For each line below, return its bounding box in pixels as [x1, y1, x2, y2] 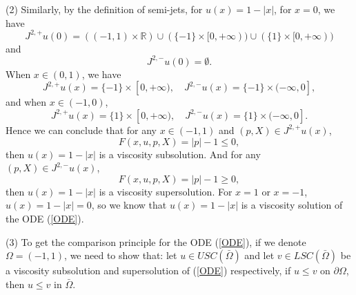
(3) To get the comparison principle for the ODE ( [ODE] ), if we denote [6, 234, 306, 249]
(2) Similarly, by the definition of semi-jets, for [6, 2, 203, 16]
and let [244, 248, 275, 263]
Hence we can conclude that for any [6, 122, 157, 137]
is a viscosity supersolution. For [99, 184, 233, 198]
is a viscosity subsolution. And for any [99, 146, 261, 161]
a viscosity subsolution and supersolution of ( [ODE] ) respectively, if [6, 263, 291, 278]
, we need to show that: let [64, 248, 177, 263]
